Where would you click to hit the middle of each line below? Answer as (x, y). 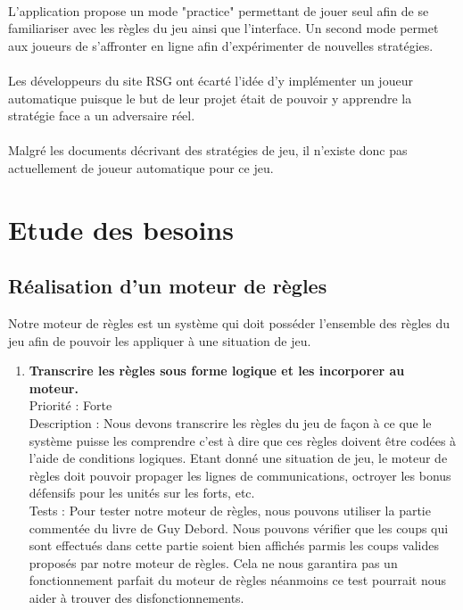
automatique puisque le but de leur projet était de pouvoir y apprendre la (210, 98)
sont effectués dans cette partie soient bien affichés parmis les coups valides (234, 545)
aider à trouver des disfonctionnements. (136, 598)
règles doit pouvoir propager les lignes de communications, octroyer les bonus (240, 475)
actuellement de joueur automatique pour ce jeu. (141, 167)
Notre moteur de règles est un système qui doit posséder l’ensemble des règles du (229, 323)
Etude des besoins (121, 229)
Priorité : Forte (70, 405)
